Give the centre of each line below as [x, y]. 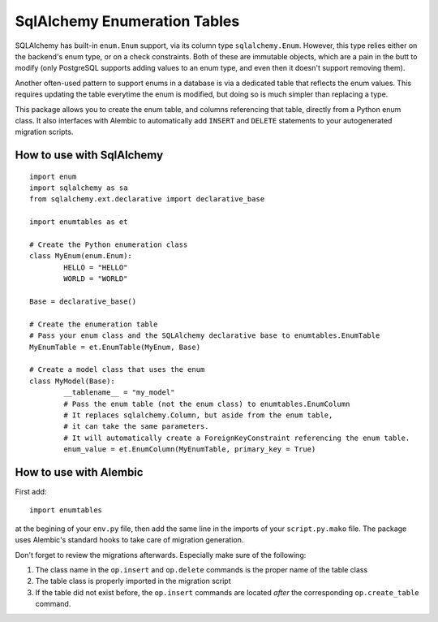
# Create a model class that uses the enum [117, 370]
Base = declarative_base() [83, 301]
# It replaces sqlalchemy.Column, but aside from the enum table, [198, 415]
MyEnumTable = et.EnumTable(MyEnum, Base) [115, 347]
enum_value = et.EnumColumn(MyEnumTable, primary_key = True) [190, 449]
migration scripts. [44, 132]
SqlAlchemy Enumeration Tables [127, 21]
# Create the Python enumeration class [109, 245]
